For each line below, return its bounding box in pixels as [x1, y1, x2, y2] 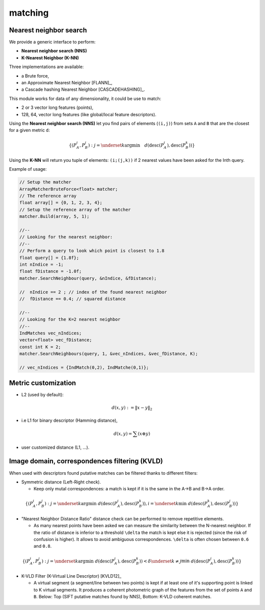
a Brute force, [21, 73, 49, 78]
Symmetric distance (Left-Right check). [21, 479, 101, 485]
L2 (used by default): [21, 392, 64, 398]
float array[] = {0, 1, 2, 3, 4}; [19, 200, 103, 205]
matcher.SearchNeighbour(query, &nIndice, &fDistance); [19, 275, 157, 281]
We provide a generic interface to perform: [9, 39, 96, 45]
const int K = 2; [19, 344, 61, 350]
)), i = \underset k [142, 501, 179, 507]
